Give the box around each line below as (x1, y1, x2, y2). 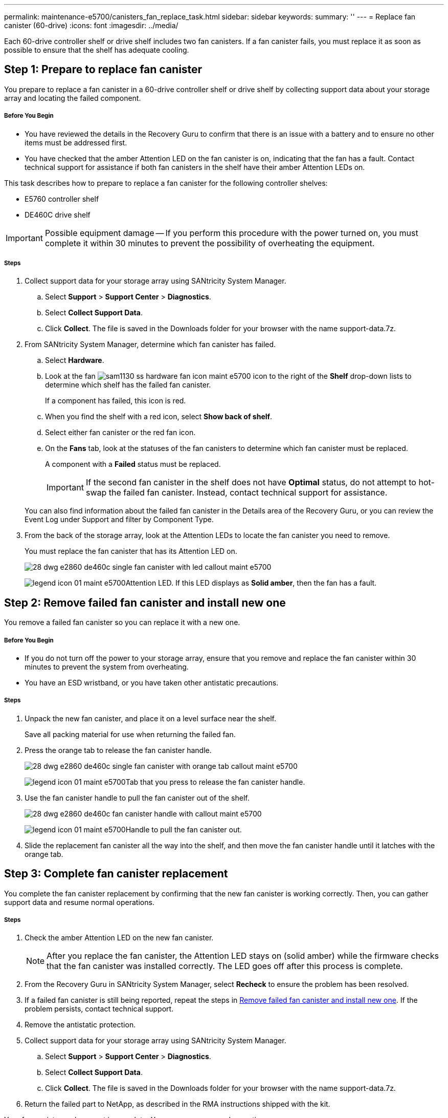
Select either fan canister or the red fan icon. (45, 428, 196, 437)
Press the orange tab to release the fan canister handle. (25, 745, 212, 755)
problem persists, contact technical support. (25, 1004, 174, 1014)
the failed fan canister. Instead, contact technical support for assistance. (108, 487, 388, 498)
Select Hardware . (45, 356, 104, 365)
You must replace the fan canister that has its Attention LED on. (25, 547, 237, 556)
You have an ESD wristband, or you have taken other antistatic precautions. (25, 678, 279, 687)
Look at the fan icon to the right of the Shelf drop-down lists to (45, 372, 412, 381)
